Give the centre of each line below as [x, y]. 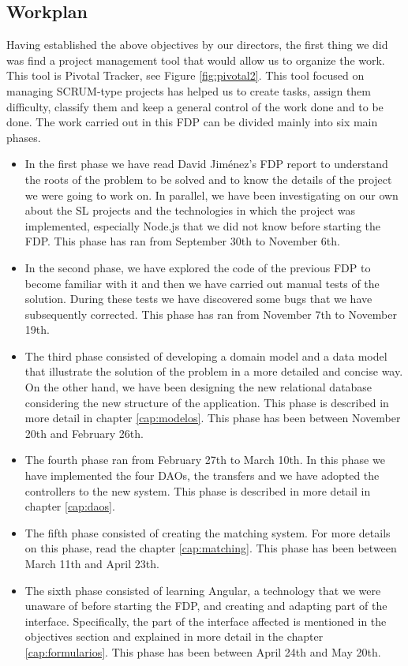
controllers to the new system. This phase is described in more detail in [198, 490]
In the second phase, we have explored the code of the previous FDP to [198, 267]
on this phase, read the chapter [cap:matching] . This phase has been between [211, 548]
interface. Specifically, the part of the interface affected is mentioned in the [206, 621]
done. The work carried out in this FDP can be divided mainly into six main [192, 122]
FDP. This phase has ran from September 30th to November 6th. [182, 241]
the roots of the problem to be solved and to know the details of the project [208, 179]
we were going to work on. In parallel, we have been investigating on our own [211, 195]
